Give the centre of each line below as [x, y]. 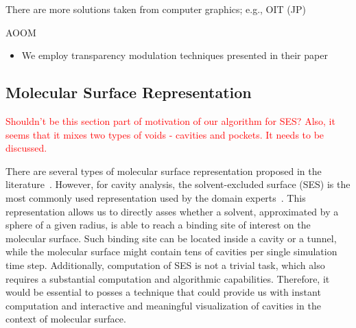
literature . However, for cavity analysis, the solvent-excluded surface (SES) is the [178, 184]
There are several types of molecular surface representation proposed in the [164, 171]
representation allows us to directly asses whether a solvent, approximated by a [172, 211]
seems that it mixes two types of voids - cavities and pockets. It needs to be [165, 134]
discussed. [26, 148]
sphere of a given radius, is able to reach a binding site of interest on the [158, 225]
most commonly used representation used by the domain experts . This [156, 197]
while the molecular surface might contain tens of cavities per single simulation [171, 251]
